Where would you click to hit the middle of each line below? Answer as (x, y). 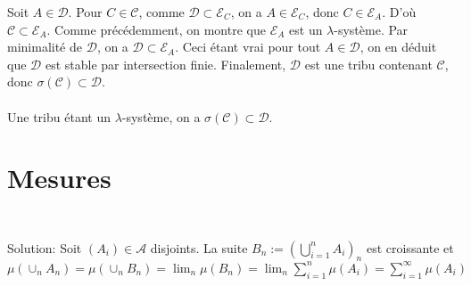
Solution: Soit (45, 247)
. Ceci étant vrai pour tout (248, 47)
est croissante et (410, 247)
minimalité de (45, 47)
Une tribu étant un (59, 116)
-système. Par (371, 29)
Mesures (59, 178)
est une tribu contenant (368, 64)
